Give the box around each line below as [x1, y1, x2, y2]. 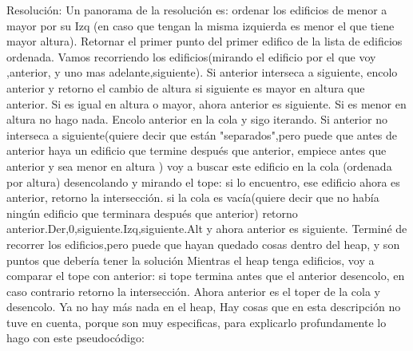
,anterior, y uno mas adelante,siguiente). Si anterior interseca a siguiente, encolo [6, 64, 398, 81]
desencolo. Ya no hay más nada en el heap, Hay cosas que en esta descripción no [6, 298, 401, 315]
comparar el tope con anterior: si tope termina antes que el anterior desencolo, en [6, 267, 405, 284]
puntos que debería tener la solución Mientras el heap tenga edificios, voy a [6, 251, 375, 268]
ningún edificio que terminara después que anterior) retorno [6, 204, 298, 221]
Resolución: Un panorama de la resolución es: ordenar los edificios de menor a [6, 2, 387, 18]
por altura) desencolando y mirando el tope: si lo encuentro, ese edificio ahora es [6, 173, 400, 190]
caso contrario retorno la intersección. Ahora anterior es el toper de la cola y [6, 282, 380, 299]
